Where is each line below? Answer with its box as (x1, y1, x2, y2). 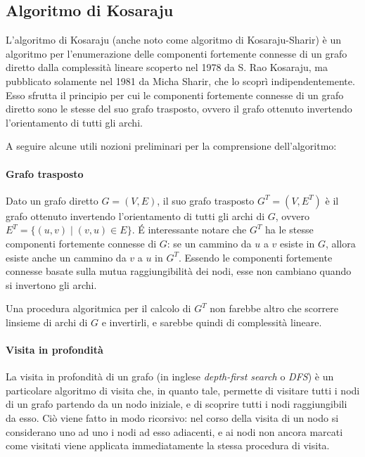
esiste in (280, 236, 315, 250)
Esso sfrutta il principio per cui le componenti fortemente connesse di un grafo (6, 87, 344, 102)
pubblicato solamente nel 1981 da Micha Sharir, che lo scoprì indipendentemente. (6, 73, 355, 88)
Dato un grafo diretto (6, 193, 98, 207)
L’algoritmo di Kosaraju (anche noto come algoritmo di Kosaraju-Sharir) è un (6, 32, 342, 47)
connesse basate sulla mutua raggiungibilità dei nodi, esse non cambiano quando (6, 264, 352, 278)
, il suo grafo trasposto (157, 193, 255, 207)
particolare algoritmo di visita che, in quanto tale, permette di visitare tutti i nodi (6, 382, 360, 397)
